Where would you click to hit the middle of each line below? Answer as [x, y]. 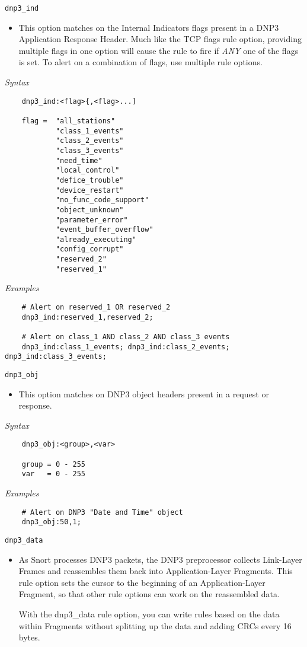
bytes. [29, 637]
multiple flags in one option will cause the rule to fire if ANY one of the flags [159, 50]
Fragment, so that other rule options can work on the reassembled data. [149, 594]
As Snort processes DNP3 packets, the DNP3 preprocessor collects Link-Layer [160, 559]
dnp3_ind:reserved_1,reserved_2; [87, 317]
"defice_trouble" [89, 180]
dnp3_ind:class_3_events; [56, 357]
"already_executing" [96, 239]
